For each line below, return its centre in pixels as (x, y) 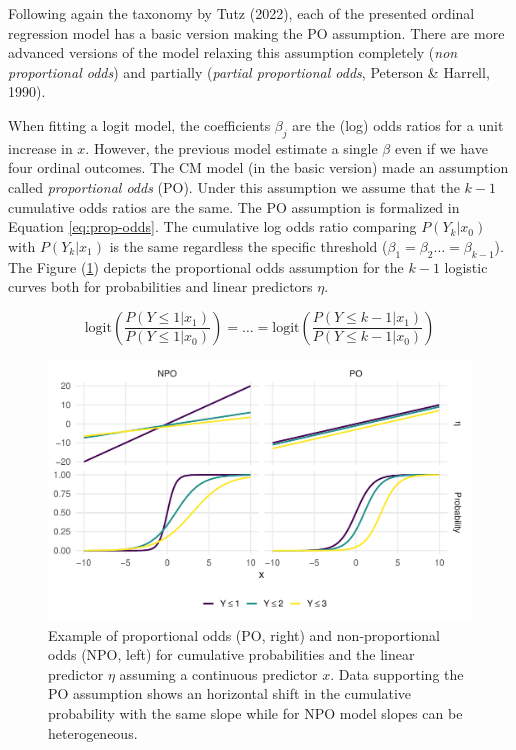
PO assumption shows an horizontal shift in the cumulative (230, 693)
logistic (466, 266)
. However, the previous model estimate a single (231, 147)
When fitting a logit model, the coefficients (139, 124)
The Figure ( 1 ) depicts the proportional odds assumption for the (206, 266)
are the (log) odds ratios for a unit (398, 124)
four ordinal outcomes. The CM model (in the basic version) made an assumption (258, 167)
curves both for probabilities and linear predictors (160, 286)
